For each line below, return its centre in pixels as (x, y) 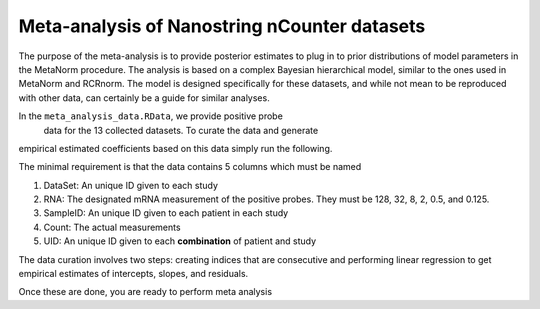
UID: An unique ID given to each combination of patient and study (180, 241)
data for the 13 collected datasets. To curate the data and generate (181, 130)
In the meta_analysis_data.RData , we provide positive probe (151, 116)
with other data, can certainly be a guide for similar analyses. (144, 97)
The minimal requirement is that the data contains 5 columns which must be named (190, 167)
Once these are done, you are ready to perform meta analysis (145, 292)
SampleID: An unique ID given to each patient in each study (166, 213)
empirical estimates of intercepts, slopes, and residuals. (133, 274)
